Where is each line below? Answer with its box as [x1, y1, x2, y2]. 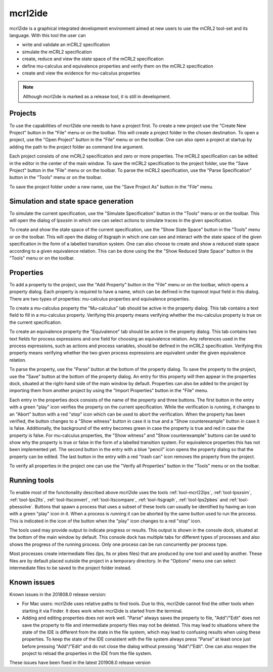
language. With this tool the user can [9, 32, 86, 38]
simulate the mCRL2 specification [22, 49, 92, 55]
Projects [9, 109, 36, 118]
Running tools [9, 476, 54, 485]
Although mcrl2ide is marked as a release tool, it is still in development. [23, 93, 171, 99]
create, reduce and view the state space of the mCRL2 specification [22, 56, 164, 62]
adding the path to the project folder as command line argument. [9, 143, 144, 150]
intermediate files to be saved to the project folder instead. [9, 565, 131, 571]
